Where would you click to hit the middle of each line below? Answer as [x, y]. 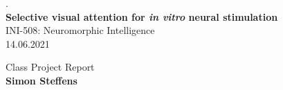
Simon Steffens [42, 80]
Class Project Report [50, 67]
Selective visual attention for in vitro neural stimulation [142, 16]
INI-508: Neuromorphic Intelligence [80, 30]
